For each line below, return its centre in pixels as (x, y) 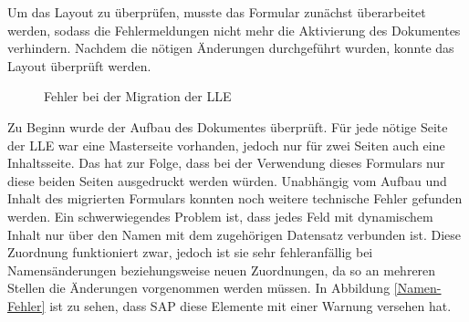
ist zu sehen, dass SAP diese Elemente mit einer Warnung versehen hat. (250, 305)
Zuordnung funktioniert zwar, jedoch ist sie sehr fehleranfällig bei (190, 252)
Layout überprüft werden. (79, 65)
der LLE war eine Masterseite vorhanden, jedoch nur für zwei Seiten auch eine (226, 145)
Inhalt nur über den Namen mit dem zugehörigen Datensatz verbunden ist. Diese (234, 234)
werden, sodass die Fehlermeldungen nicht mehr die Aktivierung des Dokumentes (234, 30)
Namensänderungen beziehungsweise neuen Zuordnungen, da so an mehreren (222, 270)
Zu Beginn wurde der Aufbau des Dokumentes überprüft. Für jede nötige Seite (228, 126)
